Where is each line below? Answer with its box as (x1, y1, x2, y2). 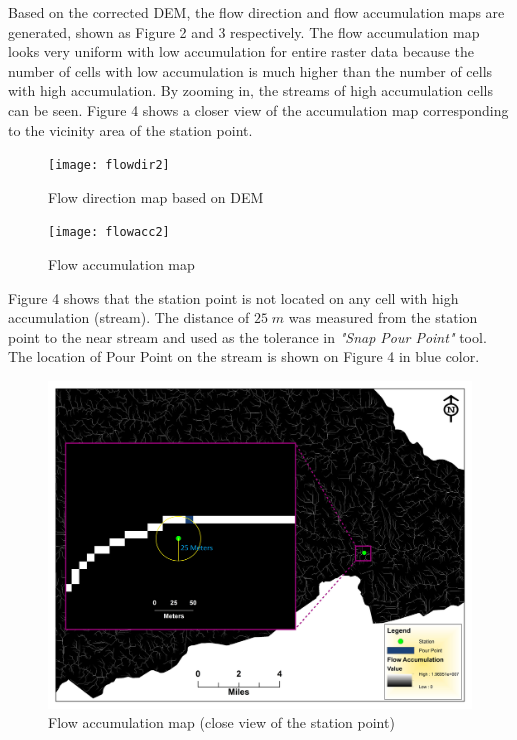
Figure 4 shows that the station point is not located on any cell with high (8, 287, 459, 308)
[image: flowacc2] (48, 225, 170, 240)
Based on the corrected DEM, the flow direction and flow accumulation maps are (8, 2, 505, 22)
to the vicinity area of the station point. (8, 119, 253, 140)
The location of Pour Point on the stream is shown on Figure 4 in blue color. (8, 346, 480, 367)
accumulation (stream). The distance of (8, 307, 250, 328)
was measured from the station (288, 307, 478, 328)
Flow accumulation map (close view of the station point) (48, 712, 395, 733)
